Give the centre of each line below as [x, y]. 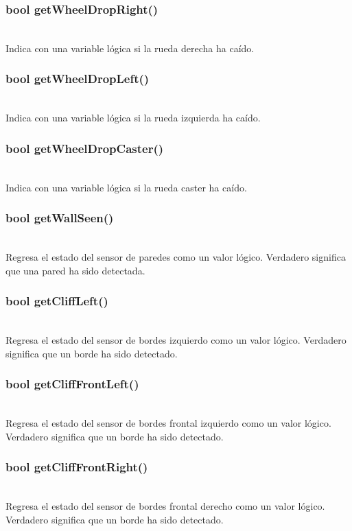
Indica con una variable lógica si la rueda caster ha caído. [126, 187]
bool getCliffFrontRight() [77, 467]
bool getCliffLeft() [57, 301]
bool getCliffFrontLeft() [72, 384]
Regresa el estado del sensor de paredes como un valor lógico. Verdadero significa [176, 257]
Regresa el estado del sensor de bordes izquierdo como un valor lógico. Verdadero [176, 340]
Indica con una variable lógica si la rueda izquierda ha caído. [133, 118]
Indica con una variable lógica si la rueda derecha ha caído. [130, 48]
